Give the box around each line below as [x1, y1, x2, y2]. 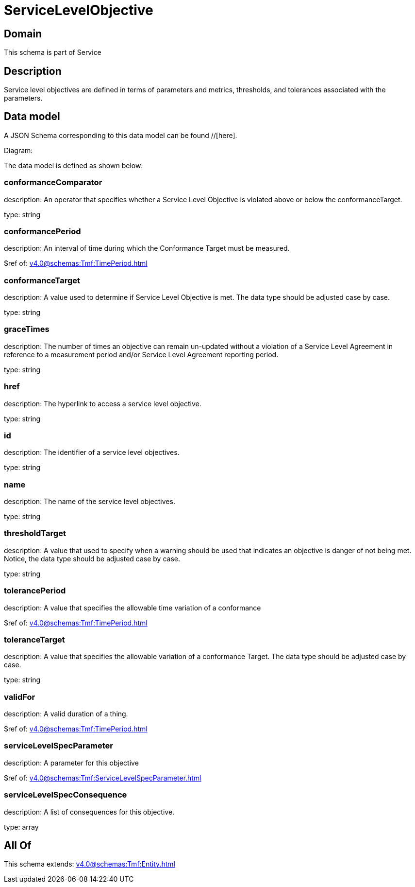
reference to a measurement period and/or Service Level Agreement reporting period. [4, 350, 279, 359]
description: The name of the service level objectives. [4, 497, 175, 506]
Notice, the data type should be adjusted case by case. [4, 554, 180, 563]
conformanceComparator [4, 177, 102, 188]
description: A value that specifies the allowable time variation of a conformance [4, 603, 261, 612]
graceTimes [4, 324, 50, 334]
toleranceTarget [4, 634, 65, 644]
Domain [4, 27, 42, 40]
